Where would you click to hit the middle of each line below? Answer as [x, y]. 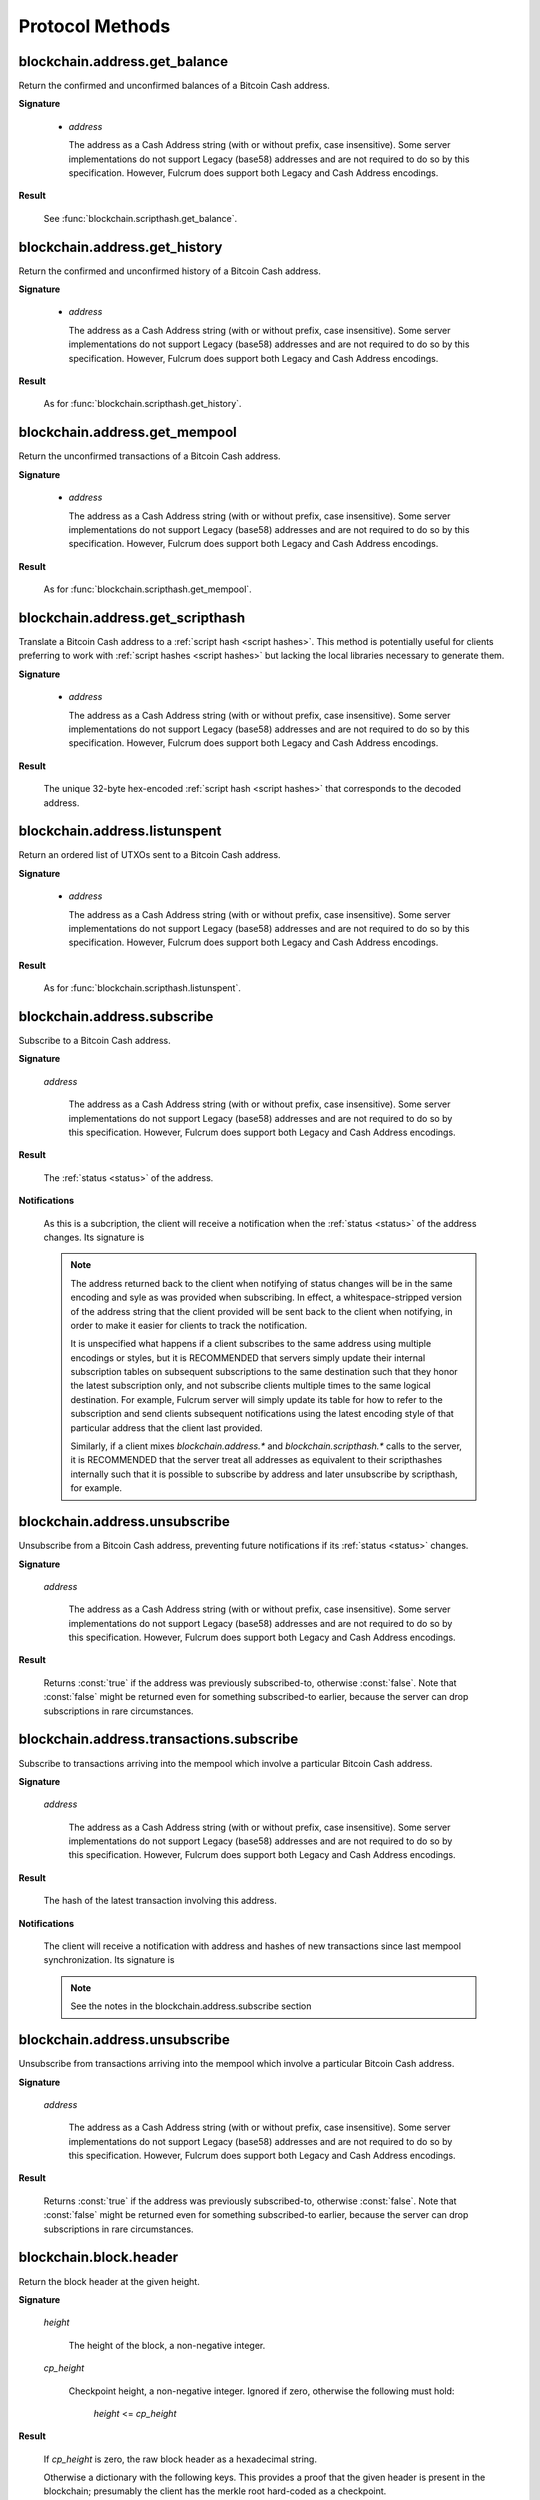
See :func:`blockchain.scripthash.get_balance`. [140, 218]
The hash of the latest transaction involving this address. [160, 1901]
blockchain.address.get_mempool [127, 432]
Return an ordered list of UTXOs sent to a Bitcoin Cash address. [149, 855]
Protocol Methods [94, 26]
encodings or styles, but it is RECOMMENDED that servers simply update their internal [248, 1357]
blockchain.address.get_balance [123, 61]
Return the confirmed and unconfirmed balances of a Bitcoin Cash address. [174, 86]
